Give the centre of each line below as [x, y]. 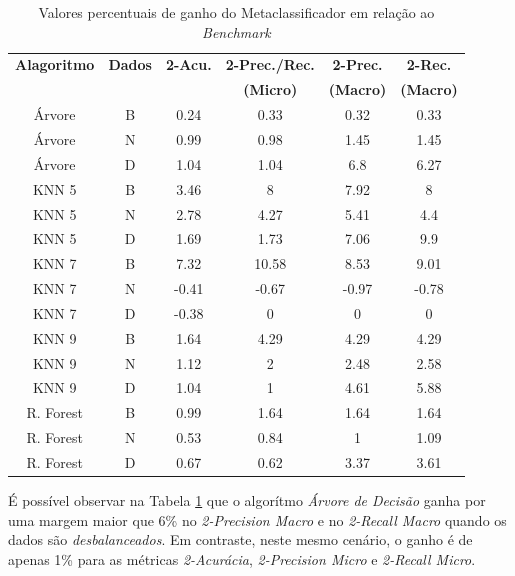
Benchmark [236, 31]
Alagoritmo [55, 64]
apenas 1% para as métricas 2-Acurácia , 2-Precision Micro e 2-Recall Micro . [242, 558]
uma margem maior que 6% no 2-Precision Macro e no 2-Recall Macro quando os [257, 519]
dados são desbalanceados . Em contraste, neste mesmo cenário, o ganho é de [240, 539]
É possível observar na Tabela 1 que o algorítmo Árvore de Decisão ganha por [247, 500]
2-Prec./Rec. [270, 64]
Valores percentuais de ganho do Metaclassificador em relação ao [236, 12]
